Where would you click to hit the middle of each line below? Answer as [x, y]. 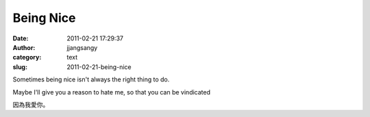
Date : [21, 38]
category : [27, 57]
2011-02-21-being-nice [99, 67]
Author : [24, 47]
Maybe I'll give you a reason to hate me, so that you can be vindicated [112, 92]
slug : [20, 67]
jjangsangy [82, 47]
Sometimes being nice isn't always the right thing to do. [91, 79]
